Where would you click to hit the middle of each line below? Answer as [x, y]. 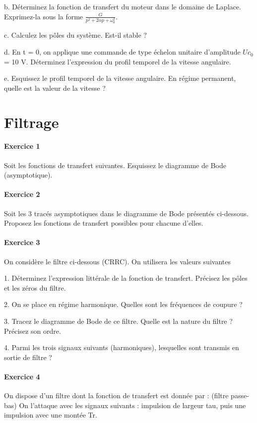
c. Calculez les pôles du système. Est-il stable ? [75, 35]
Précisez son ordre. [32, 331]
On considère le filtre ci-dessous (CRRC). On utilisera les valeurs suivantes [117, 261]
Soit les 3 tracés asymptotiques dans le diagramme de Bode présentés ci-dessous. [126, 213]
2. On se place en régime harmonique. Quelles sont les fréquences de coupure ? [123, 304]
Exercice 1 [22, 146]
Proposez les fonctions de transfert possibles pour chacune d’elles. [104, 223]
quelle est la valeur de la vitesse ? [55, 88]
